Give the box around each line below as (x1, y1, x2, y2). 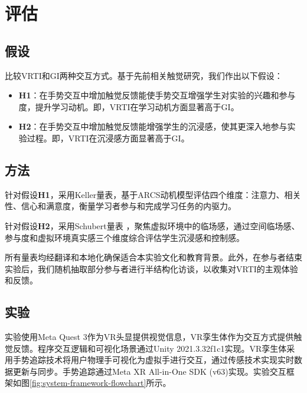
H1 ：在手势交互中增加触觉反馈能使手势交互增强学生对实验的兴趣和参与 (18, 89, 296, 101)
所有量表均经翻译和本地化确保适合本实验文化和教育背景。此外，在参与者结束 (5, 251, 302, 263)
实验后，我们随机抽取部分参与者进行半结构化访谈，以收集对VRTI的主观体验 (5, 262, 298, 275)
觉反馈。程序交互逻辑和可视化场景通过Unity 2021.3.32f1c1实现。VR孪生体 (5, 342, 287, 354)
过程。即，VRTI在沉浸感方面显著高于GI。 (27, 131, 190, 144)
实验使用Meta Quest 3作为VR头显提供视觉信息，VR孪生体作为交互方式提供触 (5, 331, 302, 343)
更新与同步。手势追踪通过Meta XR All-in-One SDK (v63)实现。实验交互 (12, 365, 286, 377)
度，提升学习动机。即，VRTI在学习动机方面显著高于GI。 (18, 100, 239, 113)
